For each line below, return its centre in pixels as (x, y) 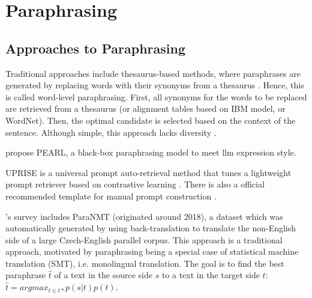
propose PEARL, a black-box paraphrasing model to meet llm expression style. (151, 152)
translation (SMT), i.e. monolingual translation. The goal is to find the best (145, 263)
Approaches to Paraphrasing (96, 48)
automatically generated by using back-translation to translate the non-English (151, 228)
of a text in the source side (103, 275)
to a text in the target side (211, 275)
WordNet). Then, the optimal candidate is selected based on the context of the (151, 120)
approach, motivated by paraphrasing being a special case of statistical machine (152, 251)
